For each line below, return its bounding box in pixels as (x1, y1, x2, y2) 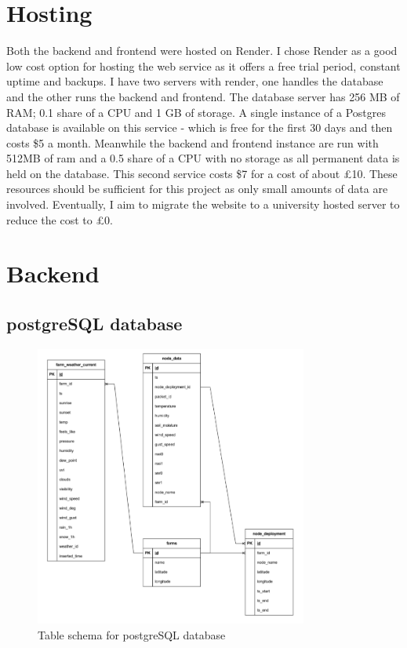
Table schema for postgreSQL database (38, 627, 226, 643)
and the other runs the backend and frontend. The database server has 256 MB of (6, 88, 400, 104)
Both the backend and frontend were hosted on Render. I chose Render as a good (6, 42, 398, 59)
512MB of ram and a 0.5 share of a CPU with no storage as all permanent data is (6, 150, 400, 166)
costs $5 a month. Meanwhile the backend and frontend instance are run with (6, 134, 379, 151)
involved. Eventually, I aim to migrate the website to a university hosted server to (6, 196, 400, 213)
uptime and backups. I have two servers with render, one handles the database (6, 73, 383, 89)
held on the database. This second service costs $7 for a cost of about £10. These (6, 165, 398, 181)
